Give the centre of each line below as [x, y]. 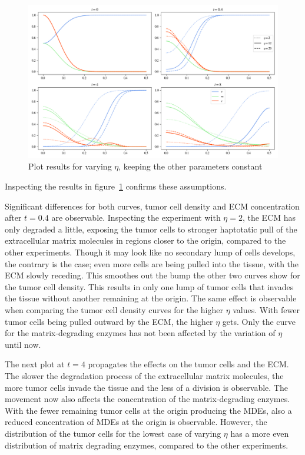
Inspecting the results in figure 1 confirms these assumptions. [116, 186]
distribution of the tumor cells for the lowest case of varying [113, 433]
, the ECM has [269, 217]
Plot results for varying [70, 166]
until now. [23, 344]
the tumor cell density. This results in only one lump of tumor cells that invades [149, 286]
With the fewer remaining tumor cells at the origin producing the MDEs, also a [148, 410]
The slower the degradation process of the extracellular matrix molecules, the [144, 375]
